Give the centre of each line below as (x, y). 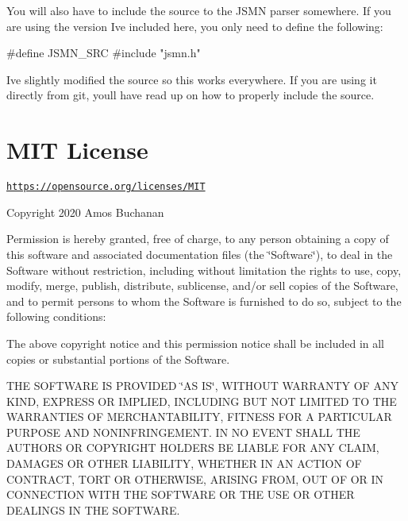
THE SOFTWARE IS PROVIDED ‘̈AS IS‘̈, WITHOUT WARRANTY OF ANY (202, 386)
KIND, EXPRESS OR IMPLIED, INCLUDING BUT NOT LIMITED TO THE (202, 401)
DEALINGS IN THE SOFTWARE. (93, 509)
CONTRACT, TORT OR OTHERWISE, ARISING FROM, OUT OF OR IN (195, 479)
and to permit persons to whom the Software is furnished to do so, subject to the (204, 301)
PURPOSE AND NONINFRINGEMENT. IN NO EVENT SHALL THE (183, 432)
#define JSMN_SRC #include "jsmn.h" (104, 53)
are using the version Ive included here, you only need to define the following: (195, 26)
